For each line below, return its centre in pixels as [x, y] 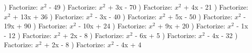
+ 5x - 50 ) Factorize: [200, 16]
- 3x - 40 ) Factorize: [126, 16]
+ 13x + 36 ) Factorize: [48, 16]
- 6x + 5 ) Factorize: [166, 35]
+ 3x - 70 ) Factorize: [140, 7]
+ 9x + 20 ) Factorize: [191, 26]
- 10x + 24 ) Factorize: [112, 26]
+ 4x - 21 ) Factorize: [216, 7]
